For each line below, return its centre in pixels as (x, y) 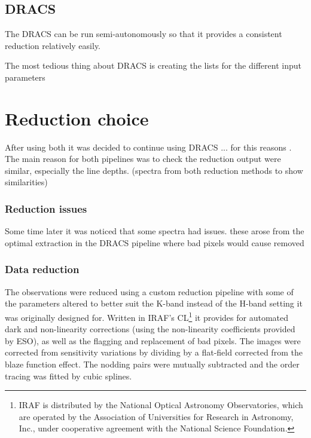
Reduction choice (77, 118)
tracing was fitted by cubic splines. (68, 376)
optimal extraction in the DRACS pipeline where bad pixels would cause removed (155, 242)
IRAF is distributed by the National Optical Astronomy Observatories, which (161, 405)
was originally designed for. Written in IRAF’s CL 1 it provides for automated (147, 316)
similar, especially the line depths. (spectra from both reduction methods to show (154, 170)
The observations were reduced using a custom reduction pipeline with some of (149, 291)
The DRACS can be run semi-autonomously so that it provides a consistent (144, 34)
